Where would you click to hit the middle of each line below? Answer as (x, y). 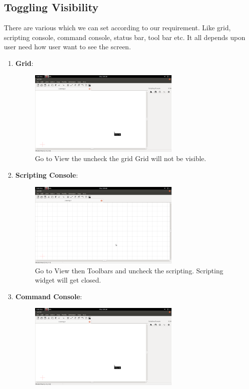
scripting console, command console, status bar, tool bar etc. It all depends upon (125, 37)
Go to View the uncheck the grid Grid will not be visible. (120, 158)
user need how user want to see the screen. (67, 47)
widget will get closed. (68, 280)
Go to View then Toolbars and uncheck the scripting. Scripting (129, 270)
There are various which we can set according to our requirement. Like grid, (117, 28)
